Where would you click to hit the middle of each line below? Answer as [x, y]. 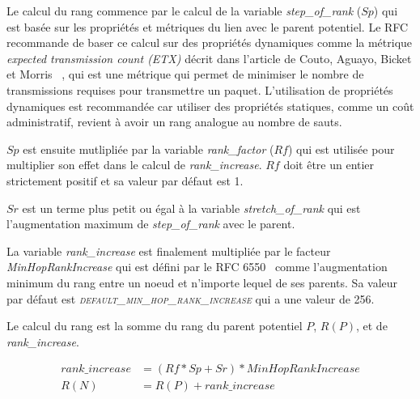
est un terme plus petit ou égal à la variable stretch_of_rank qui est [191, 208]
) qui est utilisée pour [341, 149]
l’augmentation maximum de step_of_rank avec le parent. [151, 224]
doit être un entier [329, 165]
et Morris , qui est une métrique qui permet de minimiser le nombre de [185, 74]
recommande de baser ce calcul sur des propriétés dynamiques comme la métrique [210, 42]
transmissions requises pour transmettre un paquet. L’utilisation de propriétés [200, 89]
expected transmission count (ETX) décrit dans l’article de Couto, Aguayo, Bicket [209, 58]
